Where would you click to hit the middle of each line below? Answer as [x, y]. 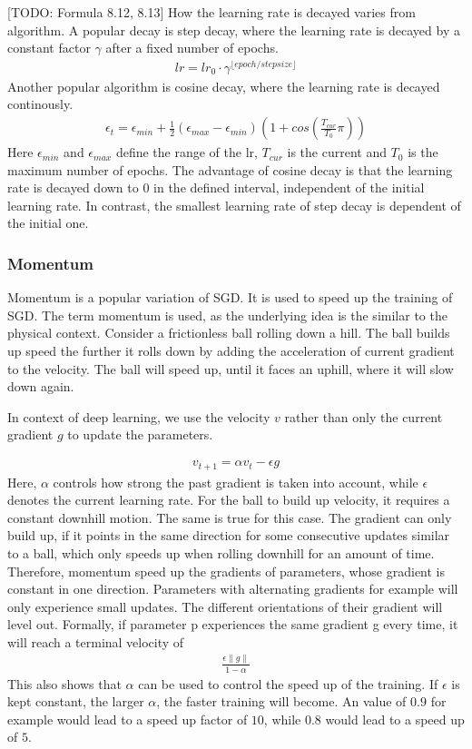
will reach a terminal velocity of [96, 641]
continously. [40, 104]
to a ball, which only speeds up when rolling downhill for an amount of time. [221, 552]
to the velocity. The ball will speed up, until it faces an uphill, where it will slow [231, 368]
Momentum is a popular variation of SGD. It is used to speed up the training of [230, 297]
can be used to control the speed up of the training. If [288, 683]
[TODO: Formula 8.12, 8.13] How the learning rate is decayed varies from [211, 12]
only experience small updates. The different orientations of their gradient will [225, 606]
